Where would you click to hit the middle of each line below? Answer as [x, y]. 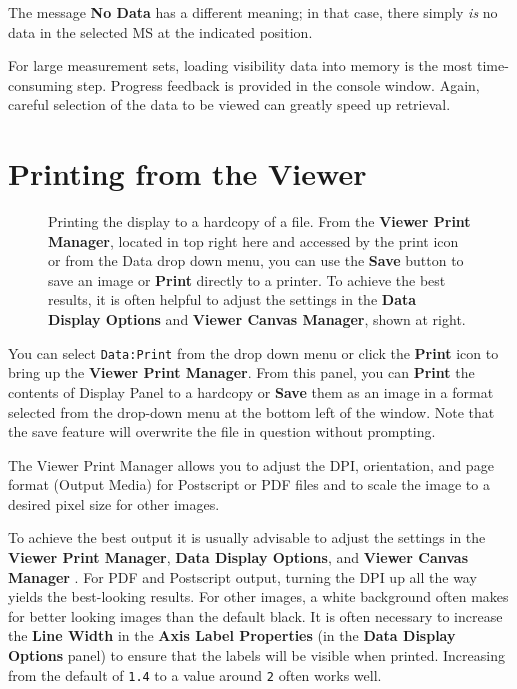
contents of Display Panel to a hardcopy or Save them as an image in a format [251, 391]
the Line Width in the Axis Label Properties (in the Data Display [232, 635]
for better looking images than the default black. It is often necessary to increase [255, 615]
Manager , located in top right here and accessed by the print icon [253, 240]
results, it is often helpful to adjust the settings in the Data [232, 299]
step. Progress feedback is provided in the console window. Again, [278, 84]
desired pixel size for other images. [114, 503]
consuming [40, 84]
